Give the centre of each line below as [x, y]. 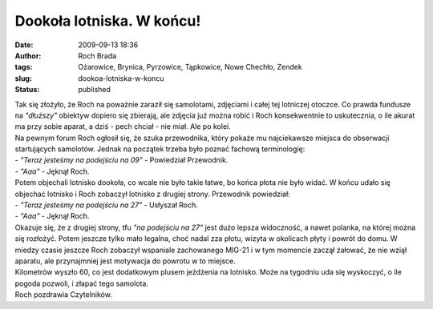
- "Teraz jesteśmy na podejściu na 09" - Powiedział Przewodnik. [121, 160]
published [95, 90]
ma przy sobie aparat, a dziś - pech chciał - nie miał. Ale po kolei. [123, 126]
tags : [24, 67]
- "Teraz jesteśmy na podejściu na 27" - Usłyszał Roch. [106, 205]
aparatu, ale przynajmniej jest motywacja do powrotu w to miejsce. [125, 261]
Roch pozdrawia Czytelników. [63, 295]
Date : [24, 45]
